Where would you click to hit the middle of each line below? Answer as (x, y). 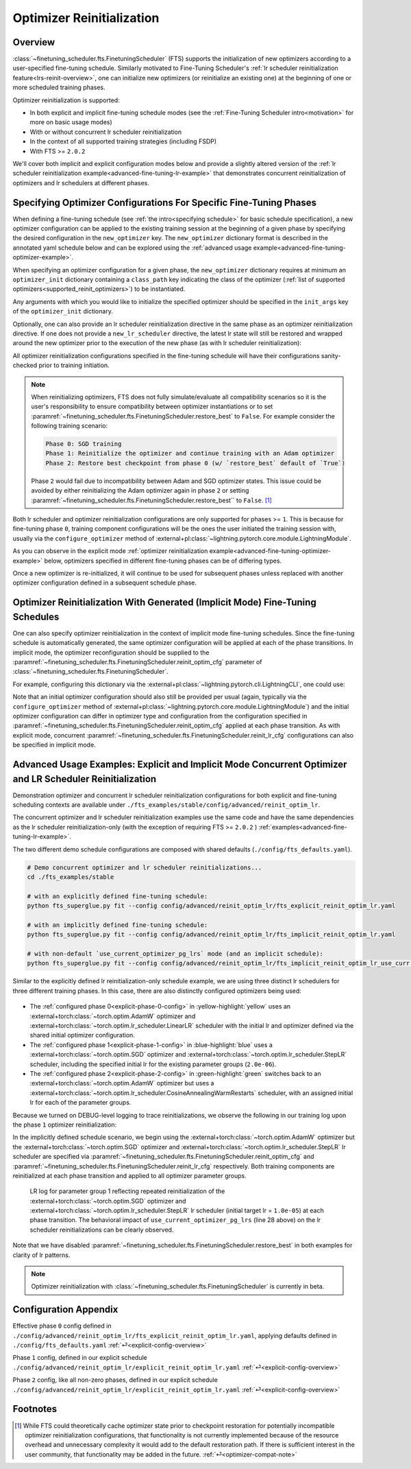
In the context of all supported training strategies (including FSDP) (123, 141)
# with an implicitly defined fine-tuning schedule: (117, 925)
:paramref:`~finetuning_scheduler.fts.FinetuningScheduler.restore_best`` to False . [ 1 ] (151, 500)
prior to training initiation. (74, 365)
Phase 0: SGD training (84, 444)
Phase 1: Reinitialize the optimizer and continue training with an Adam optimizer (190, 454)
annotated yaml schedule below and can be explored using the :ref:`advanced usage (132, 248)
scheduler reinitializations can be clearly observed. (102, 1230)
